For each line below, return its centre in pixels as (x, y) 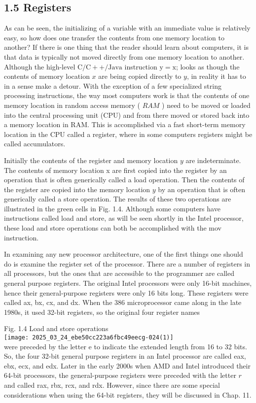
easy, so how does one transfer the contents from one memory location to (114, 37)
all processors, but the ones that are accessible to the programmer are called (119, 273)
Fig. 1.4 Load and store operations (56, 328)
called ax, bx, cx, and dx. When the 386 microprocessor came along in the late (123, 302)
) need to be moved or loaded (206, 105)
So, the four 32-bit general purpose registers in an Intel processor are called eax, (125, 356)
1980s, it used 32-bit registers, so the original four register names (102, 312)
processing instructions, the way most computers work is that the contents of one (127, 95)
